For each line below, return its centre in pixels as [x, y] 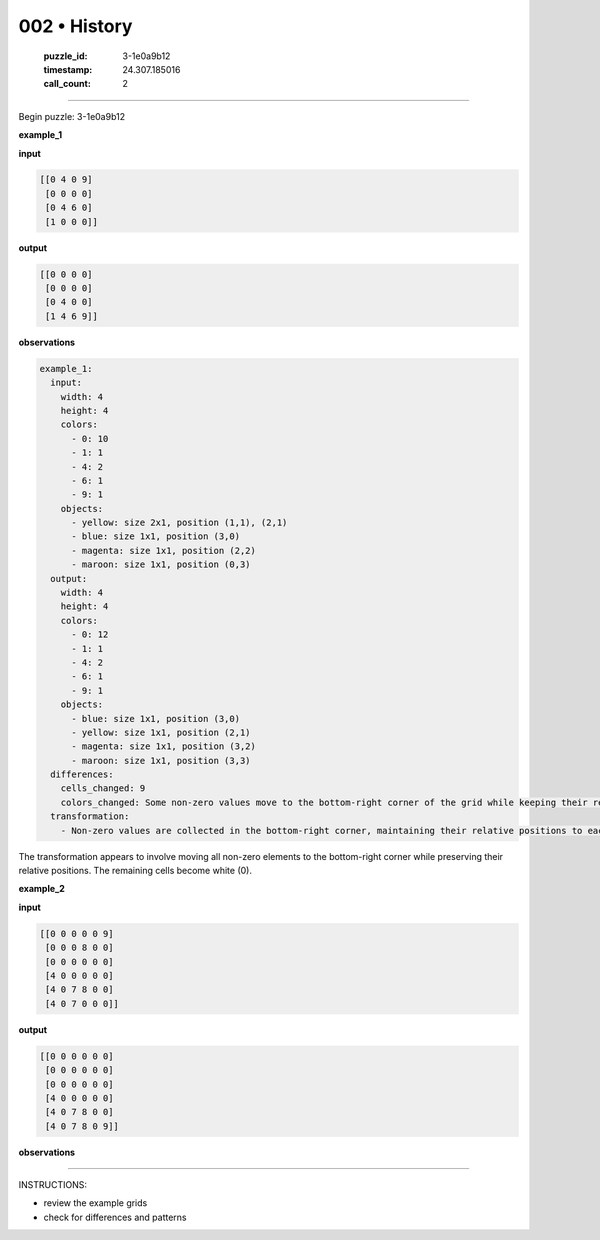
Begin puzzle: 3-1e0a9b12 [71, 116]
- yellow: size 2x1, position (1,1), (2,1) [179, 523]
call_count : [67, 84]
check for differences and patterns [115, 1217]
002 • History [75, 26]
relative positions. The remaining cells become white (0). [135, 871]
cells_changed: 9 [103, 788]
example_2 [41, 889]
